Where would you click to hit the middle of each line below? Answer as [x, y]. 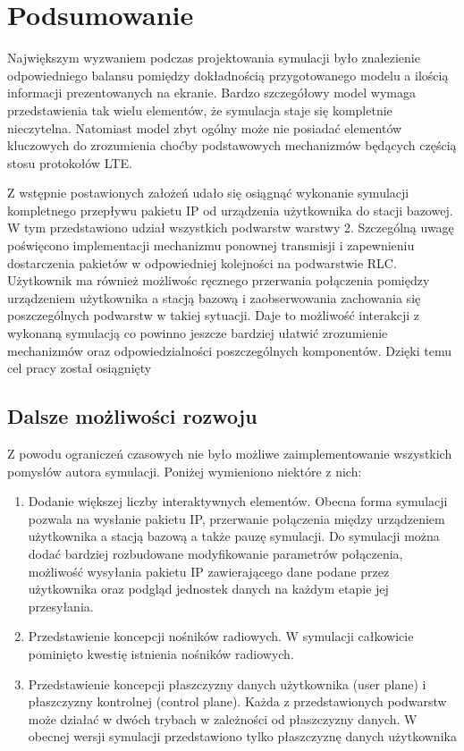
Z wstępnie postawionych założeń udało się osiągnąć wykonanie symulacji [208, 193]
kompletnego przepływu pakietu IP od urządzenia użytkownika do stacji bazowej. [230, 210]
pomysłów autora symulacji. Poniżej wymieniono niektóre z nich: [185, 471]
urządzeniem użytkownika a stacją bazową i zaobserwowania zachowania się [214, 297]
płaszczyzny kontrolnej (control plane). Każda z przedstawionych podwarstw [237, 701]
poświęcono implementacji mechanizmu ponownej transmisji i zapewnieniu [211, 245]
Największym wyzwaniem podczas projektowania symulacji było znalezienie [214, 58]
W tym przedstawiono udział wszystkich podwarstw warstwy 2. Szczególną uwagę [231, 228]
